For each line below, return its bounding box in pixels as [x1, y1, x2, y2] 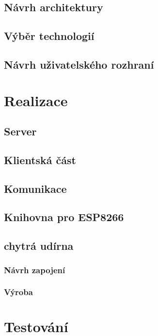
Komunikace [4, 181, 67, 196]
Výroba [4, 286, 33, 298]
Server [4, 124, 37, 139]
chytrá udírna [4, 238, 74, 253]
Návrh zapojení [4, 263, 65, 276]
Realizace [4, 90, 68, 110]
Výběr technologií [4, 28, 95, 43]
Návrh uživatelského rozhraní [4, 56, 154, 72]
